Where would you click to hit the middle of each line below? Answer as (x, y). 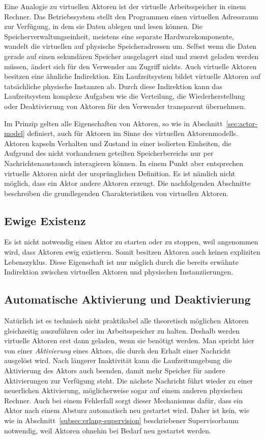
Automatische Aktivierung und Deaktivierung (127, 299)
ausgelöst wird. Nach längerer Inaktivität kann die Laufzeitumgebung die (118, 360)
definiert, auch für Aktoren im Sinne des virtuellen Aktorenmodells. (132, 133)
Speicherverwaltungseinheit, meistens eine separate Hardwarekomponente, (119, 36)
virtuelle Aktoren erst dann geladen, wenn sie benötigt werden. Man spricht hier (129, 340)
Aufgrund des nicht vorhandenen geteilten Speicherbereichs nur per (109, 153)
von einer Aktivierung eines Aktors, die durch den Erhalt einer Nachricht (117, 350)
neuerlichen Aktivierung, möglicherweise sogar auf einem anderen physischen (123, 390)
